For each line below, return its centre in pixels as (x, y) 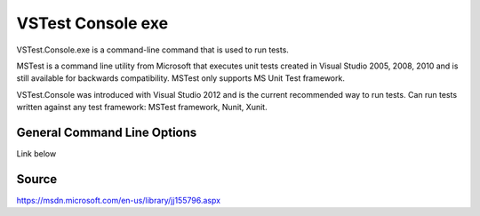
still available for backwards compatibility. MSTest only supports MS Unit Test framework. (181, 78)
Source (37, 179)
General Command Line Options (107, 132)
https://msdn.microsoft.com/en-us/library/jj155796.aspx (119, 200)
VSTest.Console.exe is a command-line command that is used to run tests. (152, 50)
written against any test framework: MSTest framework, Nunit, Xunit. (142, 108)
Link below (36, 154)
